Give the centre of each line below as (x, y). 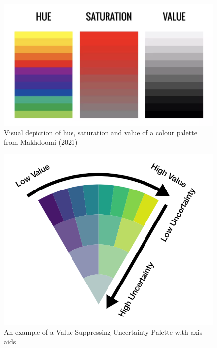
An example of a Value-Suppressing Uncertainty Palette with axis (103, 332)
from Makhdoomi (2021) (41, 142)
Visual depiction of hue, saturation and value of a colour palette (101, 132)
